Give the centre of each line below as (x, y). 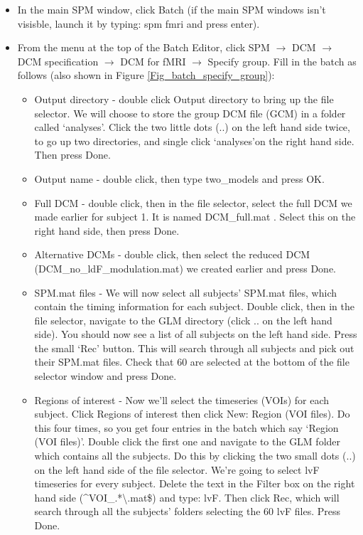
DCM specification (58, 61)
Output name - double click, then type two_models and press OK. (179, 178)
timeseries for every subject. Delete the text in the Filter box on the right (195, 483)
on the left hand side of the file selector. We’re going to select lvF (177, 469)
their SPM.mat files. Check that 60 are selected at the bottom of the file (192, 362)
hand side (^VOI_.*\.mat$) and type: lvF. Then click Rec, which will (187, 497)
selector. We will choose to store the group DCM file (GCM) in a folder (190, 113)
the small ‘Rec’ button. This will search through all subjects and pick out (194, 348)
